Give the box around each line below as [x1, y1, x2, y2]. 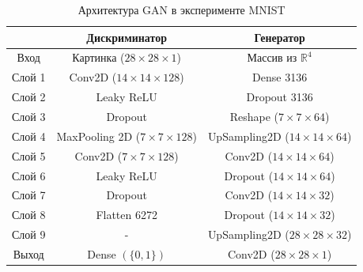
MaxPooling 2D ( [56, 127, 141, 144]
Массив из [247, 49, 297, 66]
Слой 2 [12, 89, 46, 105]
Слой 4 [12, 127, 46, 144]
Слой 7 [12, 187, 46, 203]
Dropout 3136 [246, 89, 313, 105]
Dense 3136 [252, 69, 308, 85]
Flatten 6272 [96, 206, 157, 223]
